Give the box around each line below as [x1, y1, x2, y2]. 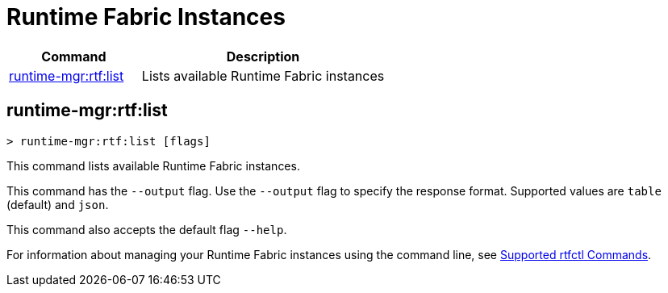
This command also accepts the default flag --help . [6, 222, 287, 236]
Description [226, 48, 300, 65]
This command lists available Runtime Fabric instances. [6, 158, 300, 173]
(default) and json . [6, 197, 109, 211]
